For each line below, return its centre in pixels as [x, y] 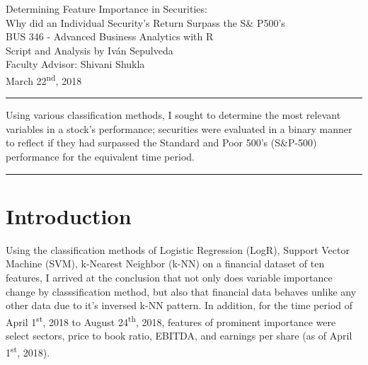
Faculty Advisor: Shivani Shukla [75, 64]
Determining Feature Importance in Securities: [107, 8]
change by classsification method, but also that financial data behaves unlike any [181, 291]
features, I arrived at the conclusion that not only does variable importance [169, 277]
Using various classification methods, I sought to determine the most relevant [173, 115]
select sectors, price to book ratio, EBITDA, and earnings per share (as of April [179, 335]
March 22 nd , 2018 [44, 79]
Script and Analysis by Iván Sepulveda [90, 50]
